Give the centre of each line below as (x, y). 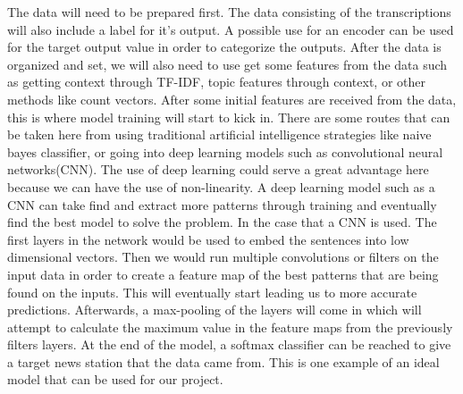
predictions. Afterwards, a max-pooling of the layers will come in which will (215, 310)
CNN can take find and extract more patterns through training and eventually (222, 204)
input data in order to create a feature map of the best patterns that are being (223, 274)
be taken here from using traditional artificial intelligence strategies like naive (219, 134)
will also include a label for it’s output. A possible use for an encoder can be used (231, 29)
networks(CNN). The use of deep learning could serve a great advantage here (218, 169)
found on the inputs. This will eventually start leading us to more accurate (212, 292)
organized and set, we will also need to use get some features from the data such (227, 64)
